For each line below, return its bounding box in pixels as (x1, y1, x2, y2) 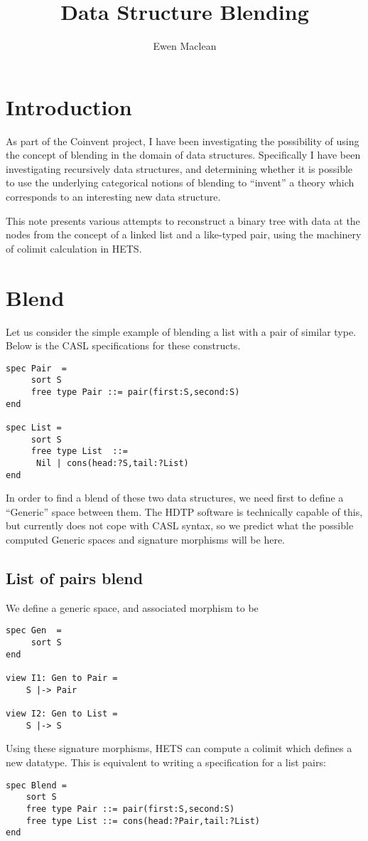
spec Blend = (6, 780, 67, 790)
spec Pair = (6, 363, 67, 374)
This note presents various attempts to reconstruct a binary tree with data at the (6, 213, 360, 228)
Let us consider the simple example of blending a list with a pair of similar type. (6, 324, 357, 339)
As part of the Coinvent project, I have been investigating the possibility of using (6, 133, 359, 148)
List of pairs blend (6, 567, 144, 589)
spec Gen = (6, 625, 62, 636)
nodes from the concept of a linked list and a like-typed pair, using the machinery (6, 227, 362, 242)
